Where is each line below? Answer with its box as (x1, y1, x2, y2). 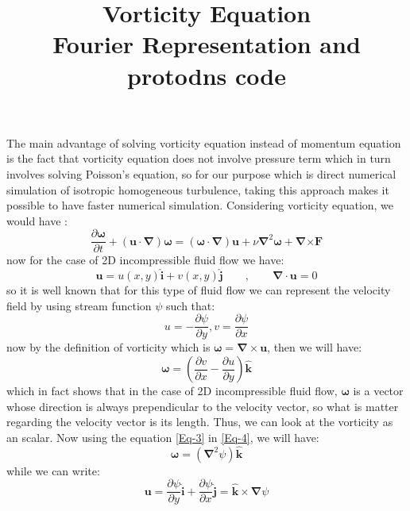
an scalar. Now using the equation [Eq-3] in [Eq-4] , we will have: (6, 428, 319, 445)
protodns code (127, 59, 286, 91)
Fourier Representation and (52, 28, 361, 60)
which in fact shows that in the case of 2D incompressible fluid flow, (6, 382, 338, 399)
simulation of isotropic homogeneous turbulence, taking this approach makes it (6, 181, 389, 198)
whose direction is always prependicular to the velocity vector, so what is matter (6, 398, 399, 414)
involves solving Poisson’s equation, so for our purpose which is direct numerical (6, 165, 396, 182)
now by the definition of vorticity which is (6, 339, 211, 355)
